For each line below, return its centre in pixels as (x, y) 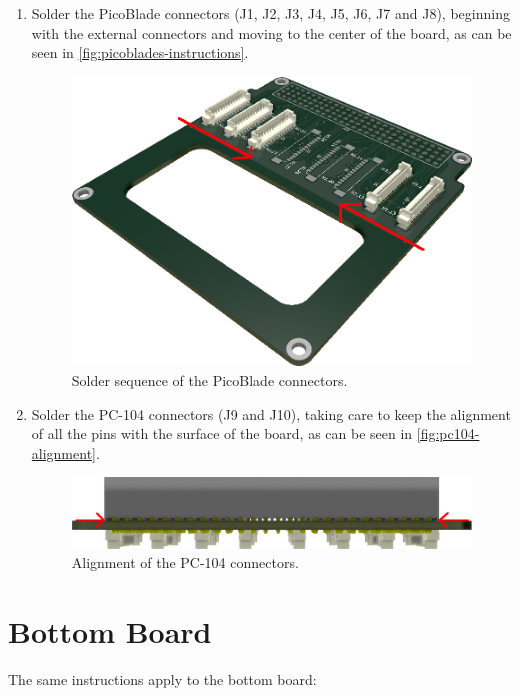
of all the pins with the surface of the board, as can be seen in (222, 433)
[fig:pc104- (448, 433)
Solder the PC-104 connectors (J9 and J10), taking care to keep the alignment (271, 413)
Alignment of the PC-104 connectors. (185, 562)
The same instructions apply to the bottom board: (162, 678)
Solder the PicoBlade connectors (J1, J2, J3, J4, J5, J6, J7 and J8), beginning (270, 13)
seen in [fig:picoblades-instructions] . (140, 52)
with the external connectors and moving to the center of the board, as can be (271, 32)
